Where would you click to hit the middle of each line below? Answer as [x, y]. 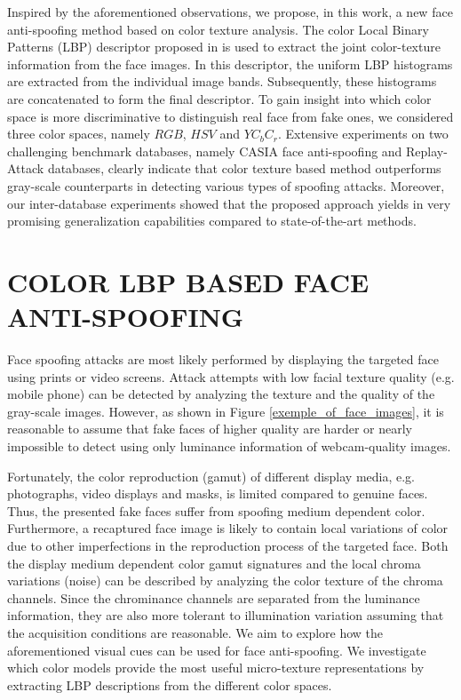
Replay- [427, 151]
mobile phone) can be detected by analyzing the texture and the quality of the [221, 394]
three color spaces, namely [79, 134]
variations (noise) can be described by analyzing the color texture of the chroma [225, 581]
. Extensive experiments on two [363, 134]
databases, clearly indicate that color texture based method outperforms [244, 168]
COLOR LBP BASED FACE [188, 281]
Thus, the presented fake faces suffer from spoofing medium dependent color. [216, 510]
